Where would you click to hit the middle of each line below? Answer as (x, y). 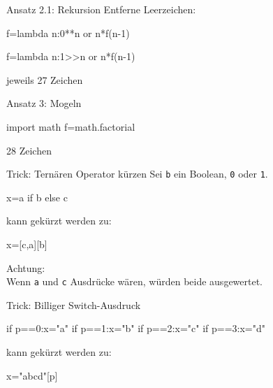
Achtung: (26, 267)
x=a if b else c (37, 197)
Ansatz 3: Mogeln (44, 103)
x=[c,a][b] (27, 244)
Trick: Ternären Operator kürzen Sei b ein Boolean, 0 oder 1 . (137, 174)
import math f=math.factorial (71, 126)
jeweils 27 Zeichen (45, 79)
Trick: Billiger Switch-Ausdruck (74, 304)
